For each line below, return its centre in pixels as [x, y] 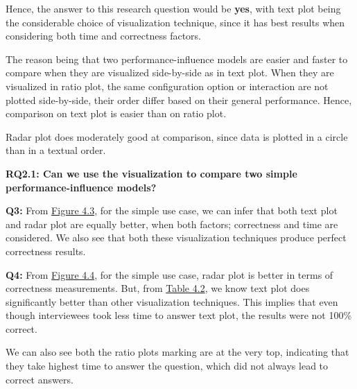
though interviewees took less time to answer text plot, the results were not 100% [179, 315]
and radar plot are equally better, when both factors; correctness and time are [172, 224]
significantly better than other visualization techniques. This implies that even [172, 301]
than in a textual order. [56, 150]
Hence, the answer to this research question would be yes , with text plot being [173, 8]
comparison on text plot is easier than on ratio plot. [116, 113]
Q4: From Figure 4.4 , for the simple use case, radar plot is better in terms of [169, 274]
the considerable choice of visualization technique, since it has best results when [175, 22]
